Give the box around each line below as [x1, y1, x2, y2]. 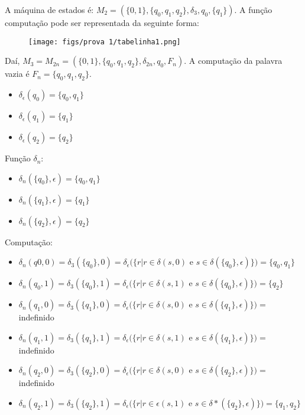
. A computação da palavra [184, 54, 283, 67]
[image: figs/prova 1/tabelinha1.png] [28, 37, 181, 46]
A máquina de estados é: [5, 4, 94, 15]
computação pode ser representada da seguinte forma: [5, 17, 199, 28]
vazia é [5, 67, 30, 80]
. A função [234, 4, 272, 15]
